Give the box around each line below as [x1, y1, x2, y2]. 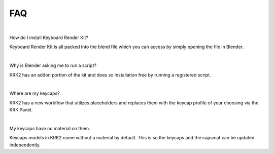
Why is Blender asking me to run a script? [9, 62, 96, 68]
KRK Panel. [9, 107, 33, 113]
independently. [9, 142, 41, 148]
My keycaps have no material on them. [9, 125, 91, 131]
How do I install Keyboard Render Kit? [9, 34, 88, 41]
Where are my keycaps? [9, 90, 60, 96]
